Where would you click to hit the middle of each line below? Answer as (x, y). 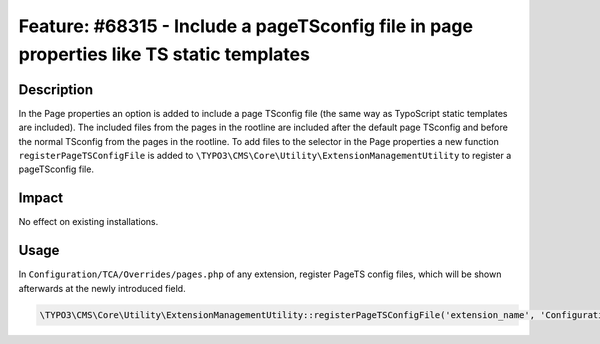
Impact (41, 198)
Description (56, 89)
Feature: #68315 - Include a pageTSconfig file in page (246, 26)
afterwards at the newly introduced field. (102, 288)
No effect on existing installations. (88, 222)
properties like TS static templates (164, 54)
